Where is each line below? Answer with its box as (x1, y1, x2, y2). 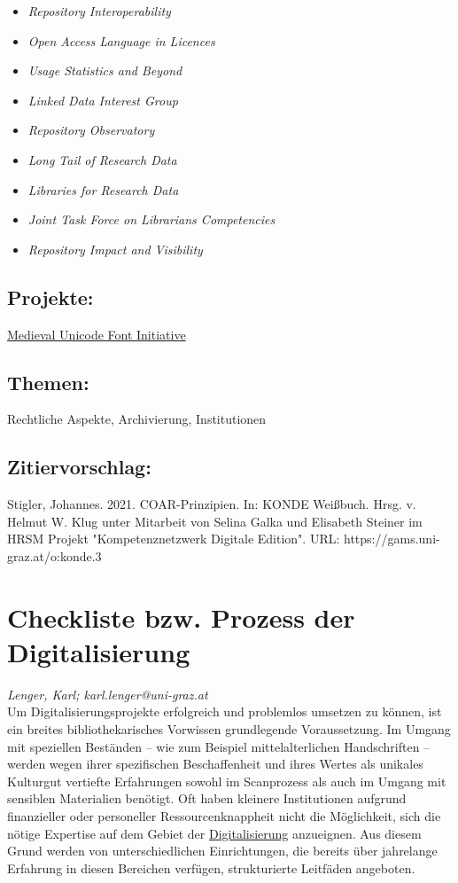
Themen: (7, 368, 89, 395)
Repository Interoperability (27, 2, 171, 20)
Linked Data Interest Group (27, 90, 178, 109)
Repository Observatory (27, 121, 155, 139)
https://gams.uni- (344, 529, 440, 548)
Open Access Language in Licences (27, 31, 215, 50)
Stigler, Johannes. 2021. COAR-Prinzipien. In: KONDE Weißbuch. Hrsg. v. (7, 495, 416, 513)
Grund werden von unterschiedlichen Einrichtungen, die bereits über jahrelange (7, 841, 438, 860)
